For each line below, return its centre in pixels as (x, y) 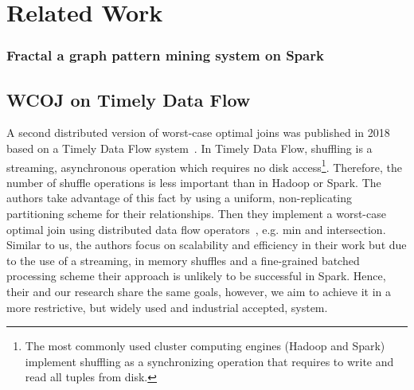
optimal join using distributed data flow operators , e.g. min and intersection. (196, 229)
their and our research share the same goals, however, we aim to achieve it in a (199, 292)
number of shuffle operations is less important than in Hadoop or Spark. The (194, 182)
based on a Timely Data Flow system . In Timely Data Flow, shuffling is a (189, 148)
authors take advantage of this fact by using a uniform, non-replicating (179, 198)
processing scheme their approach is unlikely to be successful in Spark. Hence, (196, 276)
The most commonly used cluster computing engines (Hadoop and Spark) (205, 346)
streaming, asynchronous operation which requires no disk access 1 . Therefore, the (205, 166)
